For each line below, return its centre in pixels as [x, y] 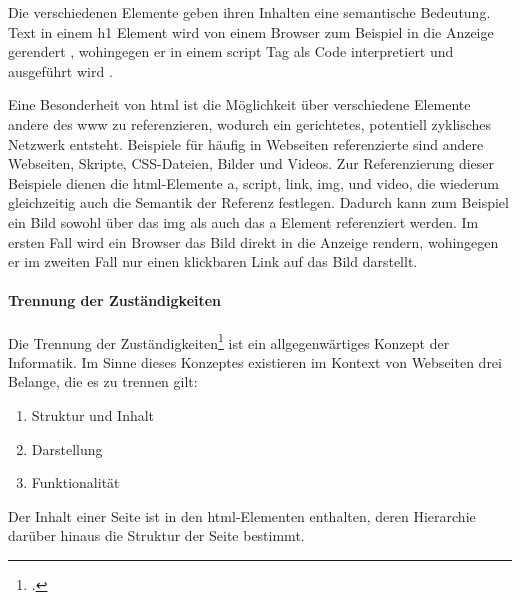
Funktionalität [75, 482]
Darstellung [67, 448]
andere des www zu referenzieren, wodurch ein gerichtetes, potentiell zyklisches [250, 123]
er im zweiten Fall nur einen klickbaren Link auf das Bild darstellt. [213, 261]
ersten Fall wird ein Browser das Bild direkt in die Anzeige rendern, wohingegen [253, 241]
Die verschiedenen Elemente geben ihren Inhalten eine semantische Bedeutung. [249, 12]
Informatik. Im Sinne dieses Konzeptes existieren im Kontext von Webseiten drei [255, 361]
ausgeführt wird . [60, 70]
